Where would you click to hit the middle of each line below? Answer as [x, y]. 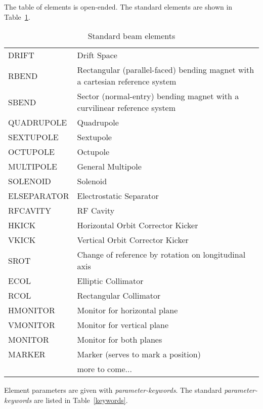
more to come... [104, 369]
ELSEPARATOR [39, 196]
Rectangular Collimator [119, 296]
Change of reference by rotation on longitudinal [161, 255]
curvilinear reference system [126, 108]
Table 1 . [17, 16]
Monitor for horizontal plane [127, 310]
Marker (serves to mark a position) [139, 354]
